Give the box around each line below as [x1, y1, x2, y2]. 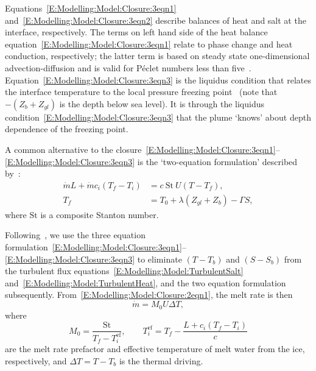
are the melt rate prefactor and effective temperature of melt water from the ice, [5, 342, 305, 355]
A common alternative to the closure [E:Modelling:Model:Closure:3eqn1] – [5, 143, 280, 155]
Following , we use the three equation [5, 228, 146, 241]
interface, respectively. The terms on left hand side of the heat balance [5, 26, 268, 38]
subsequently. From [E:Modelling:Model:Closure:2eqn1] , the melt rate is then [5, 288, 293, 301]
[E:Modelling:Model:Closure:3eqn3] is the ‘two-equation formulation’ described [5, 155, 298, 168]
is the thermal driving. [119, 354, 203, 367]
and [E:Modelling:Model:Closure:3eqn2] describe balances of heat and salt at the [5, 13, 306, 26]
